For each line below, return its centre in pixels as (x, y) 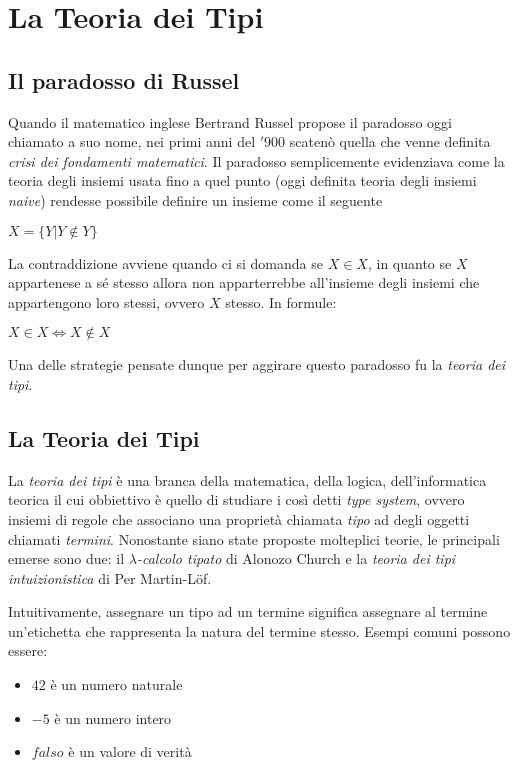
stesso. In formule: (281, 301)
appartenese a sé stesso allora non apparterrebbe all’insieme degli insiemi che (244, 282)
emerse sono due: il (66, 558)
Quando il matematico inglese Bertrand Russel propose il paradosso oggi (230, 121)
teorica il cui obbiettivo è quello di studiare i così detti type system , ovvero (236, 499)
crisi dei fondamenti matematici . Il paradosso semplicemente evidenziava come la (256, 160)
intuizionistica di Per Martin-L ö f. (110, 577)
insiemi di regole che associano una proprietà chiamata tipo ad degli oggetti (239, 518)
